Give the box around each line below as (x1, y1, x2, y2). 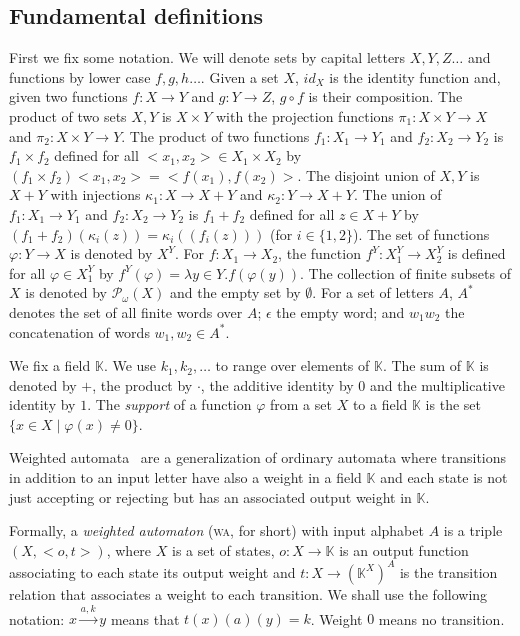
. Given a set (200, 66, 279, 87)
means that (110, 608, 180, 629)
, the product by (92, 374, 193, 395)
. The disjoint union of (297, 164, 435, 185)
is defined (447, 243, 506, 264)
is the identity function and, (329, 66, 501, 87)
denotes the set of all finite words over (9, 301, 243, 322)
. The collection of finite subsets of (300, 262, 511, 283)
